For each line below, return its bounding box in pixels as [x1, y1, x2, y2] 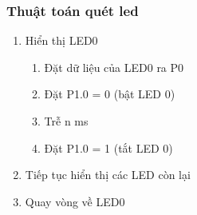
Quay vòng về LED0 [25, 193, 125, 209]
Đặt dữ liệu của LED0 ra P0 [44, 58, 184, 75]
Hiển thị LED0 [25, 32, 98, 49]
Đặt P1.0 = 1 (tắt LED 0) [44, 139, 173, 156]
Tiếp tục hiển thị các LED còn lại [25, 166, 191, 183]
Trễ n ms [44, 113, 89, 129]
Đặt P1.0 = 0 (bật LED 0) [44, 86, 175, 102]
